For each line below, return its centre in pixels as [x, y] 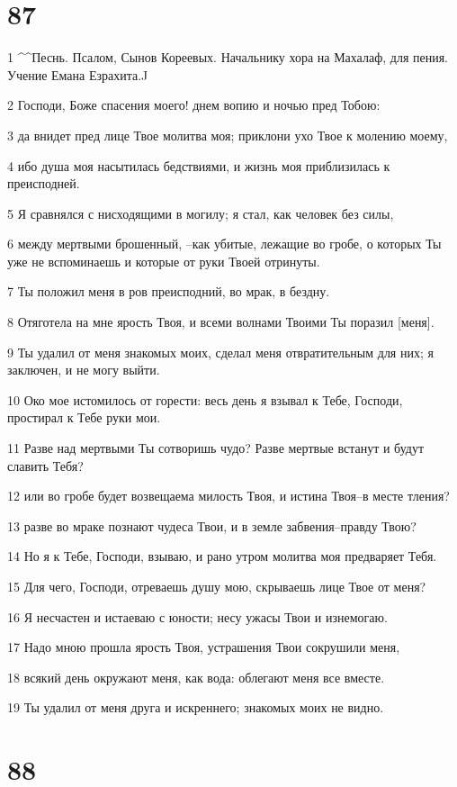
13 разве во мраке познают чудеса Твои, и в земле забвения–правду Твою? [212, 525]
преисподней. [44, 183]
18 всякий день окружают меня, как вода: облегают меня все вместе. [196, 677]
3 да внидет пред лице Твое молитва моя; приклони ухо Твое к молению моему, [228, 135]
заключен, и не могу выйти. [84, 370]
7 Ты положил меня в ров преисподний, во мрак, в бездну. [169, 291]
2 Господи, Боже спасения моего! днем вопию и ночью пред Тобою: [194, 105]
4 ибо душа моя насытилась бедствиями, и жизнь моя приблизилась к [199, 165]
